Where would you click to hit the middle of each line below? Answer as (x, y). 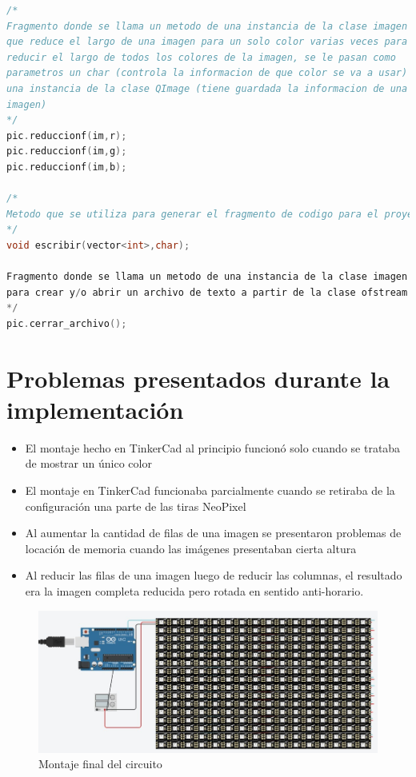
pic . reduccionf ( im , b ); (67, 167)
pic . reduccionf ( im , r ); (67, 135)
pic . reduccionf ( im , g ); (67, 151)
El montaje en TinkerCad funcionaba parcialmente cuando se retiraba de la (210, 490)
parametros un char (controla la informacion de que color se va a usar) (207, 73)
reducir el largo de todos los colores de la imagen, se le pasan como (201, 57)
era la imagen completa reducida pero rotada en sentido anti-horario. (194, 590)
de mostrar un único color (88, 463)
